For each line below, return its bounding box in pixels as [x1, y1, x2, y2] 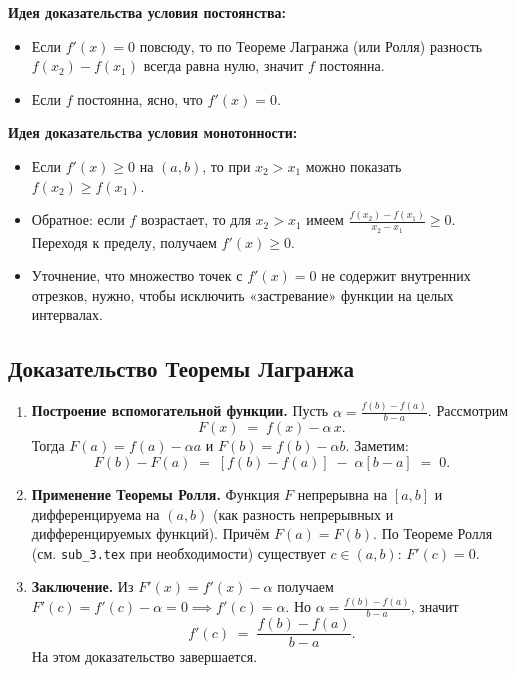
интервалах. [31, 304, 103, 325]
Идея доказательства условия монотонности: [8, 122, 298, 143]
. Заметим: [345, 435, 409, 456]
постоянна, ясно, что [77, 88, 203, 109]
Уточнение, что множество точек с [31, 265, 243, 286]
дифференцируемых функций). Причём [31, 523, 270, 544]
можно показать [305, 155, 402, 176]
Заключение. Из [31, 576, 134, 597]
